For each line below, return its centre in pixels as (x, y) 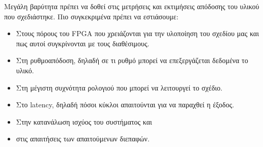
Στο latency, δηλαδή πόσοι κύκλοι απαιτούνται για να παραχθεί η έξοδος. (125, 105)
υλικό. (25, 70)
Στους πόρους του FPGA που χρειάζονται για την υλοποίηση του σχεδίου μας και (137, 33)
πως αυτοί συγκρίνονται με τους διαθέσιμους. (83, 43)
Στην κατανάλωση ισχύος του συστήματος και (84, 121)
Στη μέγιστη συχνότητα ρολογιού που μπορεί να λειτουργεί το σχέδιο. (119, 87)
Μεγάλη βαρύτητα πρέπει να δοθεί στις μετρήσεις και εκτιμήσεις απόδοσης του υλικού (132, 6)
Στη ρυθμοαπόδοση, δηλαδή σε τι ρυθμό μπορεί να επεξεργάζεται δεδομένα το (132, 60)
